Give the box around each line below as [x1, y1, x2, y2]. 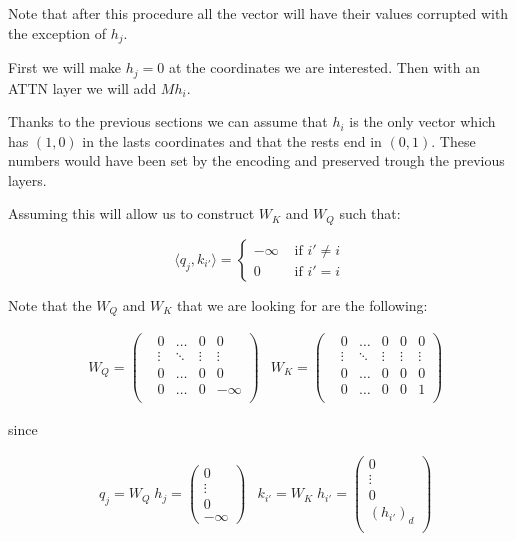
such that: [339, 203, 401, 224]
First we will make [8, 57, 122, 78]
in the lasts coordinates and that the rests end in [82, 130, 382, 151]
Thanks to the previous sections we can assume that [8, 111, 328, 132]
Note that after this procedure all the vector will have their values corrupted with [8, 3, 509, 23]
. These [431, 130, 476, 151]
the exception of [8, 22, 106, 43]
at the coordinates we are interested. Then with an [168, 57, 480, 78]
